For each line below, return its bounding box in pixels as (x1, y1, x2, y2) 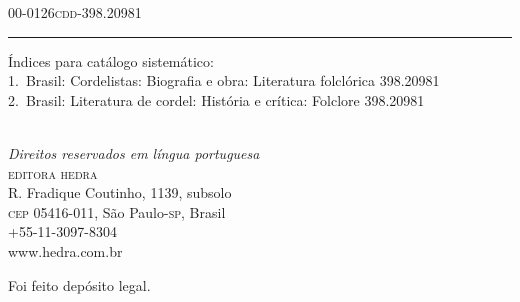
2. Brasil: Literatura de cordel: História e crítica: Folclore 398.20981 (8, 89, 425, 110)
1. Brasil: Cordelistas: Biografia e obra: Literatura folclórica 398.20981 (8, 70, 440, 91)
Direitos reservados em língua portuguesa (8, 142, 260, 163)
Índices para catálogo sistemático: (8, 50, 214, 71)
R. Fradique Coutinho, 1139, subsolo (8, 182, 232, 203)
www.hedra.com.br (8, 240, 123, 261)
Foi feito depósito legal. (8, 274, 151, 295)
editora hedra (8, 162, 98, 183)
